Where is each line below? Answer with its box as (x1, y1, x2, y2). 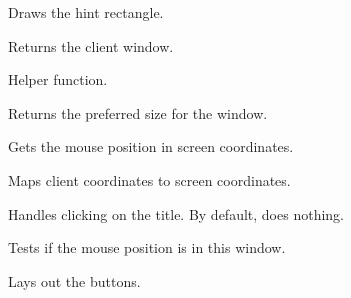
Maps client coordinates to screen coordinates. (8, 169, 291, 190)
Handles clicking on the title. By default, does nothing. (8, 203, 344, 224)
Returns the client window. (8, 35, 174, 56)
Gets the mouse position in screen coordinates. (8, 136, 294, 157)
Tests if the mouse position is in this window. (8, 237, 286, 258)
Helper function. (8, 69, 108, 90)
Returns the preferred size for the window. (8, 102, 268, 123)
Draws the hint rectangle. (8, 2, 164, 22)
